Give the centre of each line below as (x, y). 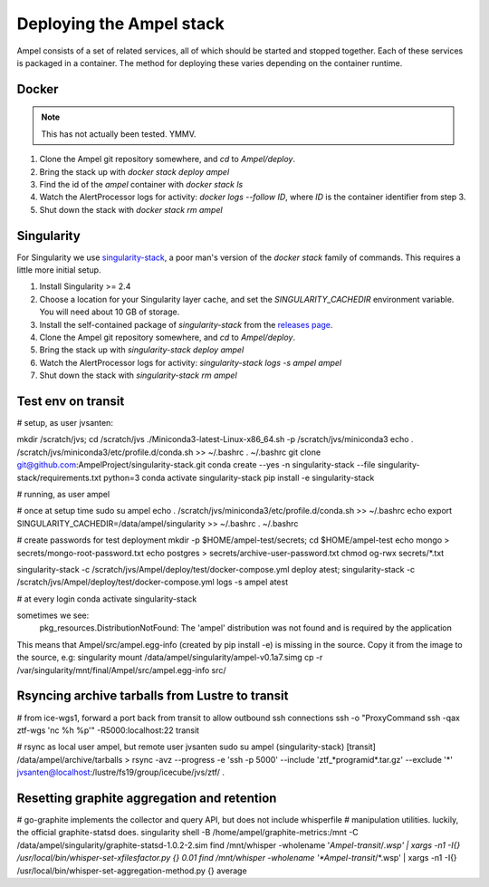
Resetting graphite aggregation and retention (147, 798)
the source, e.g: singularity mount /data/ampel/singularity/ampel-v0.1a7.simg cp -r (170, 658)
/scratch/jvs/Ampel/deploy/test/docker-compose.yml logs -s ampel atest (153, 582)
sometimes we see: (53, 615)
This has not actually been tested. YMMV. (119, 134)
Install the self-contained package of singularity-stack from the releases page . (186, 324)
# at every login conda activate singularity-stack (107, 599)
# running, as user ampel (63, 494)
